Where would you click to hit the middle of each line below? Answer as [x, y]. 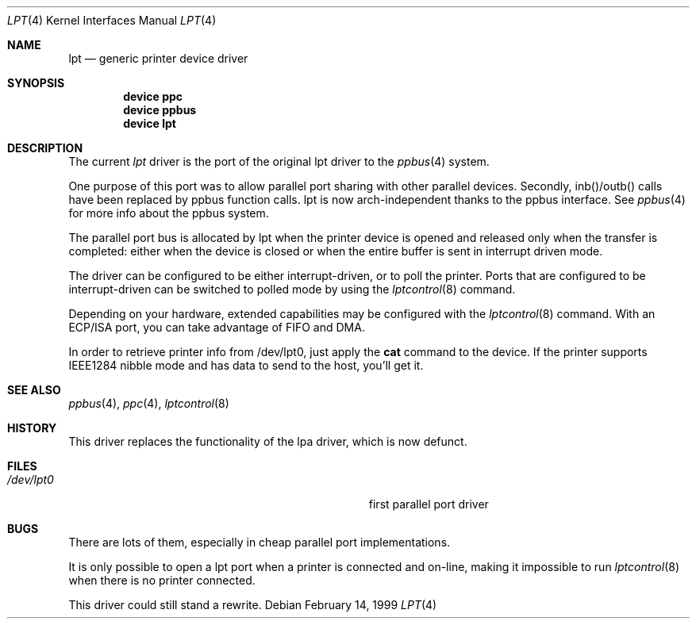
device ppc [153, 96]
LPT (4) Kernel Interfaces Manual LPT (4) [112, 20]
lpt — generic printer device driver [158, 58]
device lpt [150, 123]
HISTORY [32, 428]
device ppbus [160, 110]
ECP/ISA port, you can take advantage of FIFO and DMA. [217, 327]
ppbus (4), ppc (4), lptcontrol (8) [149, 403]
